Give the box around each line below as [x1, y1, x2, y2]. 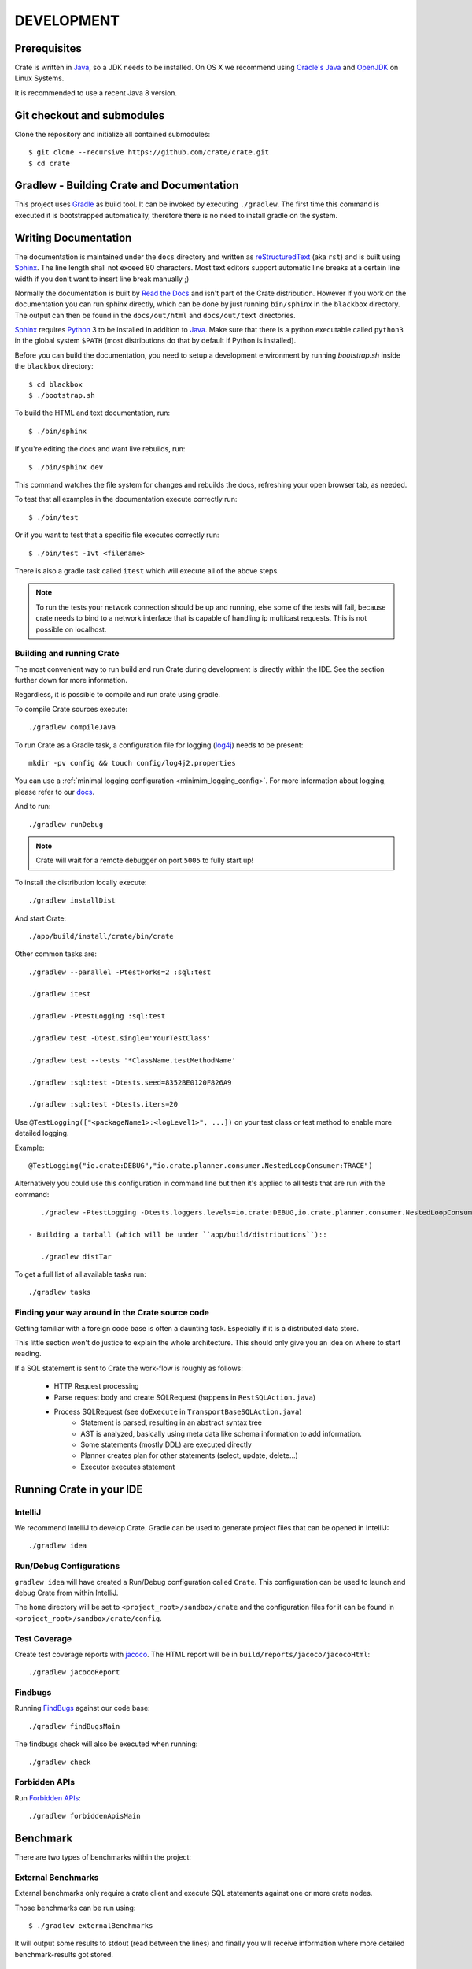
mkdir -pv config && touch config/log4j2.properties [28, 758, 236, 767]
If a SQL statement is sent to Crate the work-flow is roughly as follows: [14, 1363, 244, 1373]
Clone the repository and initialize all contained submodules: [14, 129, 211, 139]
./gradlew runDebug [28, 820, 104, 829]
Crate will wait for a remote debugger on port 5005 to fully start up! [35, 855, 254, 866]
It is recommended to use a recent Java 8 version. [14, 87, 177, 98]
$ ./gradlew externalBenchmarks [28, 1921, 153, 1930]
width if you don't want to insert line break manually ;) [14, 274, 190, 284]
